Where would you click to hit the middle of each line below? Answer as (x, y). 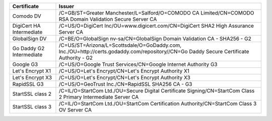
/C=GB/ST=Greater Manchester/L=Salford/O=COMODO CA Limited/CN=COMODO (156, 13)
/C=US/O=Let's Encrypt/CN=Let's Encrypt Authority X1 (124, 71)
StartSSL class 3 (32, 107)
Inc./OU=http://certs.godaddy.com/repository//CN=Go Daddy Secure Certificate (154, 51)
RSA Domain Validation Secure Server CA (108, 19)
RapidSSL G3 (28, 84)
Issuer (66, 6)
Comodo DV (27, 16)
